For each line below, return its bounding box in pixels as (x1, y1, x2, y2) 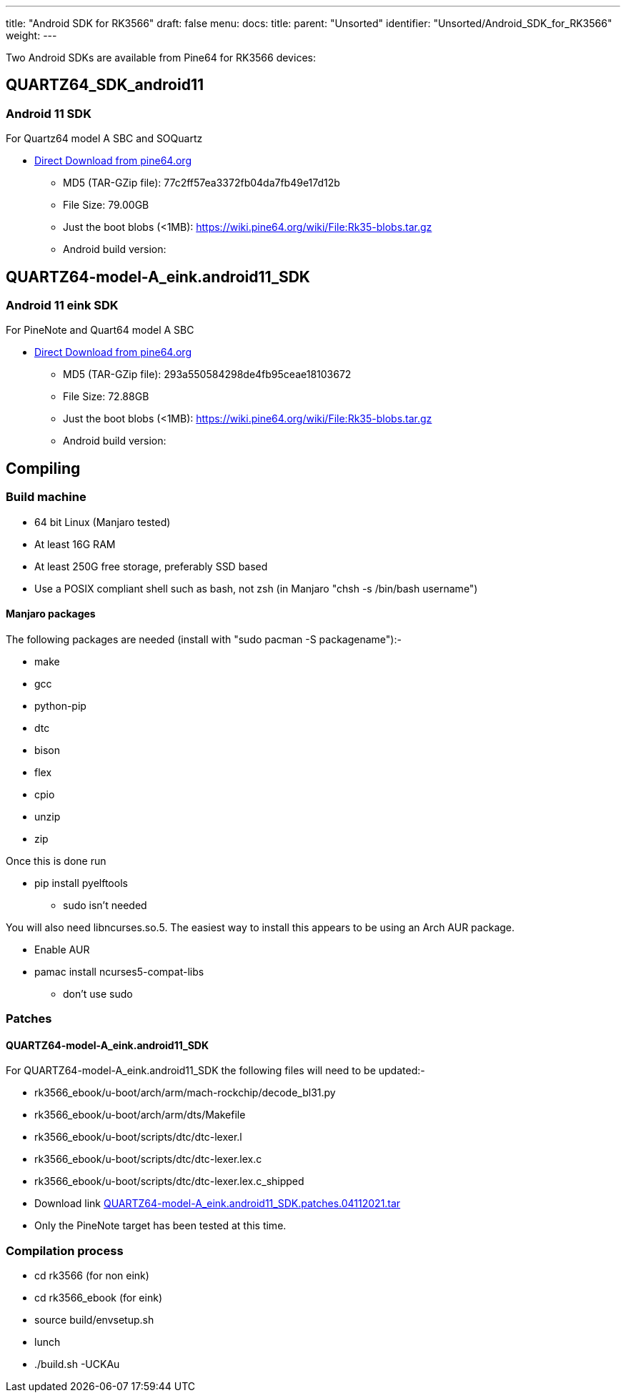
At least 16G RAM (34, 537, 116, 550)
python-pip (34, 699, 86, 712)
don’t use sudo (63, 987, 133, 1000)
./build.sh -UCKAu (34, 1358, 120, 1371)
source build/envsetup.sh (34, 1314, 154, 1327)
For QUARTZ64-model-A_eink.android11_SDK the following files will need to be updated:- (6, 1064, 425, 1077)
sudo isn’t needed (63, 898, 147, 911)
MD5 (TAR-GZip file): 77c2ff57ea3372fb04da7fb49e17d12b (63, 177, 340, 189)
